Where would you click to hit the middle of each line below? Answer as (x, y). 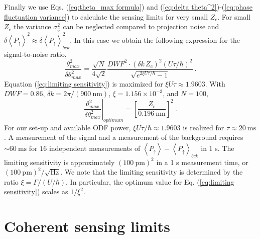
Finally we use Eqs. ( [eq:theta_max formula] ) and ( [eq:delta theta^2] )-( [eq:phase (128, 7)
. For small (234, 16)
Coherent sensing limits (87, 226)
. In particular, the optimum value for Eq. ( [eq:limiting (150, 181)
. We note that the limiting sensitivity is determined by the (152, 172)
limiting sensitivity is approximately (59, 162)
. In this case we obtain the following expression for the (155, 39)
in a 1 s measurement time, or (202, 162)
